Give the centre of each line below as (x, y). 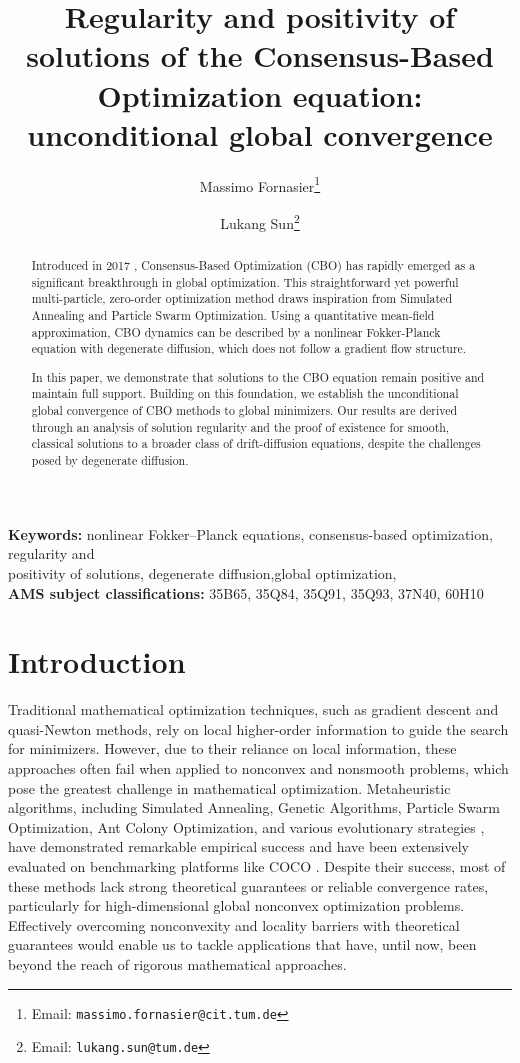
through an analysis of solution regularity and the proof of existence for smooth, (240, 426)
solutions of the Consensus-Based (260, 55)
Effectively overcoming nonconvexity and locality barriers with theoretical (234, 924)
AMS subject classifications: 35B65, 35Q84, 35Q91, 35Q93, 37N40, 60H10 (246, 592)
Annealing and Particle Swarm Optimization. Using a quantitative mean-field (233, 314)
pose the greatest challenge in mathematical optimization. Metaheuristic (229, 787)
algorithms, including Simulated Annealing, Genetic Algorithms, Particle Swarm (254, 807)
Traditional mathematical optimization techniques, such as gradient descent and (253, 709)
